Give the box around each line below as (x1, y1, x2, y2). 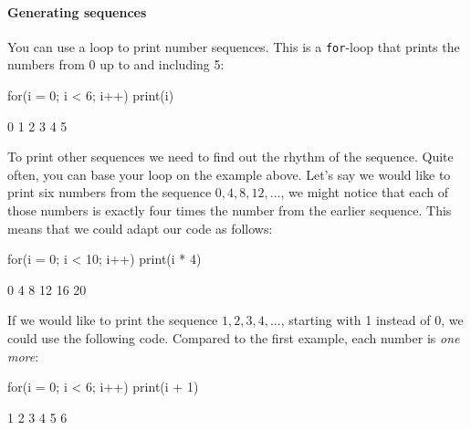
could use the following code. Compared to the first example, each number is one (7, 328, 460, 347)
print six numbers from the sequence (7, 183, 212, 202)
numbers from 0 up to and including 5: (7, 55, 225, 74)
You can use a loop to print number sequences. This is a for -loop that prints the (7, 37, 460, 56)
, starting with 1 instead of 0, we (280, 310, 464, 330)
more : (7, 346, 39, 365)
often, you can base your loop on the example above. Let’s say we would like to (7, 164, 451, 184)
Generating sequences (7, 2, 147, 21)
